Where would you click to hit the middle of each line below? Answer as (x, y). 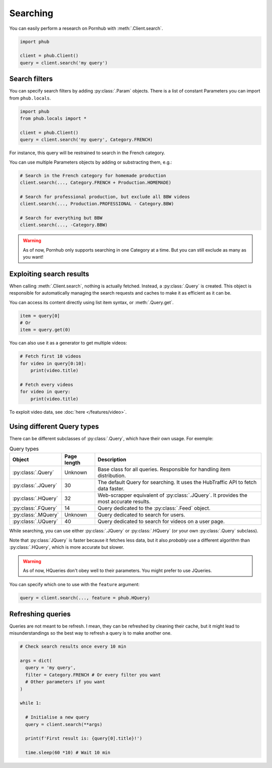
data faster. (111, 489)
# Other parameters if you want (65, 682)
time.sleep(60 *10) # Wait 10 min (68, 753)
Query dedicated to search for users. (141, 515)
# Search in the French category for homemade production (93, 175)
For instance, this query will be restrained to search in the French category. (87, 153)
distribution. (112, 476)
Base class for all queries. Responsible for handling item (164, 469)
